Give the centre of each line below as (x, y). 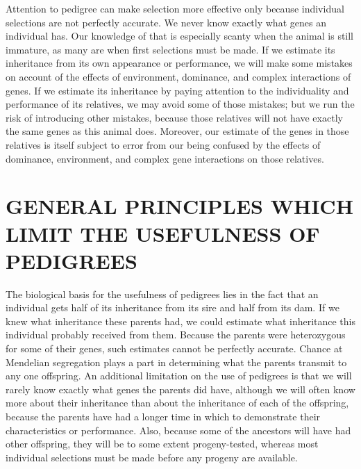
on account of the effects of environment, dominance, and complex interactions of (178, 76)
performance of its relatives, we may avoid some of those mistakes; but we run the (180, 104)
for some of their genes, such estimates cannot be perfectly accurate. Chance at (174, 348)
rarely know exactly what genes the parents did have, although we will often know (180, 389)
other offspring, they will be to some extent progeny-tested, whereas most (162, 444)
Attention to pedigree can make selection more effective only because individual (175, 8)
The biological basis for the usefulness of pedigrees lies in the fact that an (162, 294)
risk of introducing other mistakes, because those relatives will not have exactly (174, 117)
